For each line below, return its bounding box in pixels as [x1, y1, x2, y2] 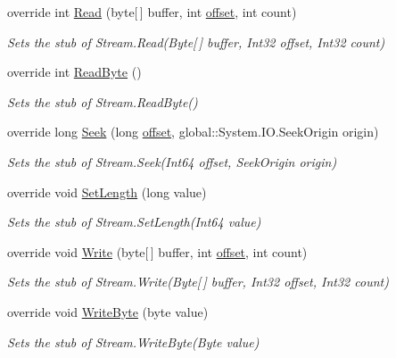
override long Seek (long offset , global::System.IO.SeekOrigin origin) [7, 122, 379, 141]
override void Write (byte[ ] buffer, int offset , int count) [7, 242, 308, 261]
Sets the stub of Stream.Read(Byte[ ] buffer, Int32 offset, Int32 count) [7, 32, 385, 51]
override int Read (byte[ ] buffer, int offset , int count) [7, 3, 297, 21]
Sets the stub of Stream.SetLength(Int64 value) [7, 212, 261, 231]
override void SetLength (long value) [7, 182, 207, 201]
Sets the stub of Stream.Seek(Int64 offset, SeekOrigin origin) [7, 152, 337, 171]
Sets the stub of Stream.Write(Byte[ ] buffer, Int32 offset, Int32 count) [7, 272, 389, 291]
